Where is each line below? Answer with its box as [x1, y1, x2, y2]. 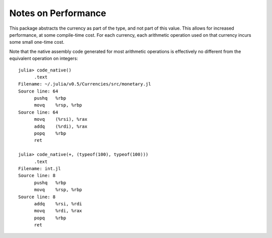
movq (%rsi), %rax [34, 116, 88, 122]
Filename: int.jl [18, 166, 61, 171]
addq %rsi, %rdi [34, 201, 83, 206]
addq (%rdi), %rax [34, 123, 88, 129]
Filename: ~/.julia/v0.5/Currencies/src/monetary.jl [18, 81, 151, 87]
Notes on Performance [9, 8, 106, 19]
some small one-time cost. [9, 39, 65, 45]
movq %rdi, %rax [34, 208, 83, 214]
